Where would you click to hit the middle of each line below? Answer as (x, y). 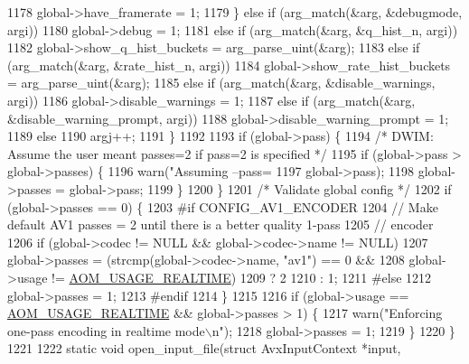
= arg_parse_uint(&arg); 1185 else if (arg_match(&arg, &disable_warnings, (221, 83)
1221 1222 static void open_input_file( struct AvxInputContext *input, (204, 348)
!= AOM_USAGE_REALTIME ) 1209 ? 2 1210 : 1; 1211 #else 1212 (242, 277)
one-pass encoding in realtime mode (106, 330)
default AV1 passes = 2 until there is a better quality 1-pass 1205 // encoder (220, 224)
